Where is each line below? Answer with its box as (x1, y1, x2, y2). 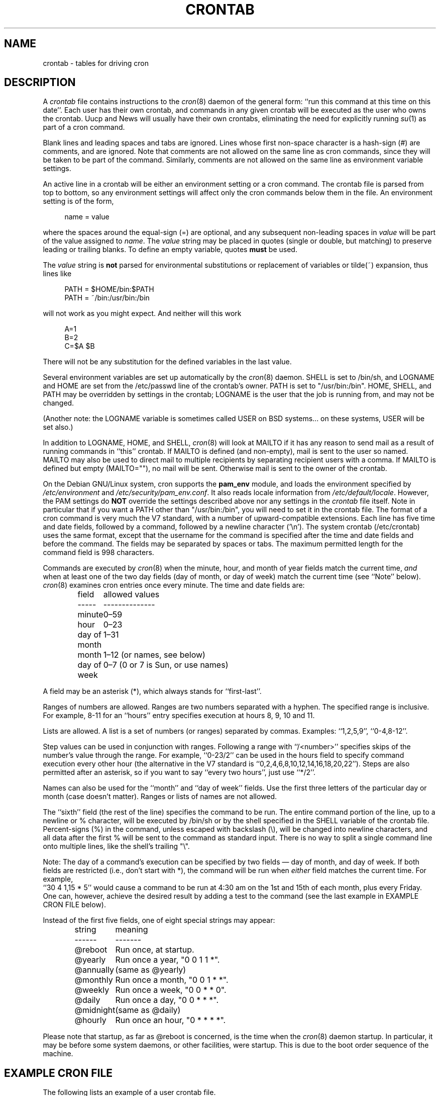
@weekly (74, 985, 109, 995)
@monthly (74, 975, 113, 985)
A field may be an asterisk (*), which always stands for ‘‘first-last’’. (43, 687, 262, 696)
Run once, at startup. (115, 945, 194, 955)
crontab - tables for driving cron (43, 58, 149, 67)
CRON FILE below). (43, 900, 106, 909)
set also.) (43, 423, 73, 432)
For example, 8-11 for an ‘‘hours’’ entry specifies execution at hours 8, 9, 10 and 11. (43, 711, 315, 720)
